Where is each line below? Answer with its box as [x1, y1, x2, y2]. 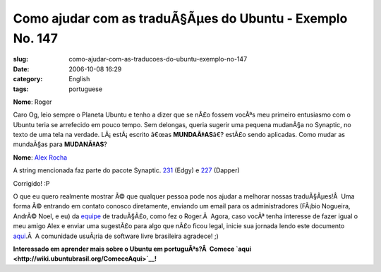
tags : [13, 85, 29, 93]
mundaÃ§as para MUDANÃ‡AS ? [13, 140, 107, 148]
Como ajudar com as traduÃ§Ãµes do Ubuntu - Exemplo [13, 11, 348, 26]
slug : [13, 55, 28, 64]
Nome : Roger [13, 97, 52, 106]
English [68, 75, 90, 83]
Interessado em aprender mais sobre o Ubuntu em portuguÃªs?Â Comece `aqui [13, 244, 252, 253]
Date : [13, 64, 30, 73]
